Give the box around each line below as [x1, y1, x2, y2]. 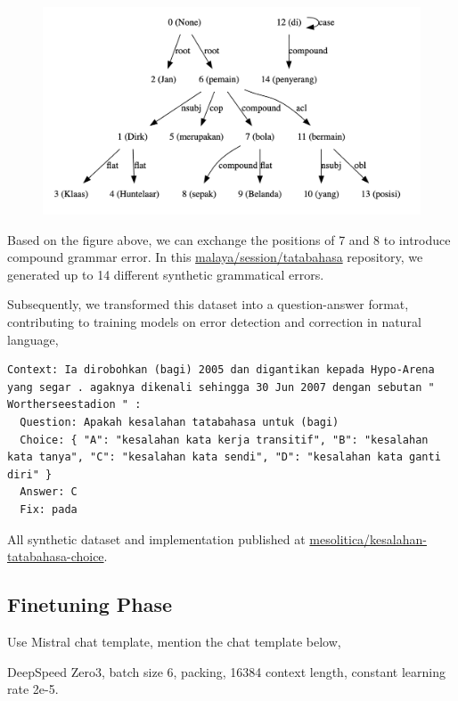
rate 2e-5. [7, 680, 59, 698]
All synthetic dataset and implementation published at [7, 529, 306, 548]
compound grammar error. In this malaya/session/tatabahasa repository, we [7, 248, 423, 266]
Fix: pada [20, 503, 78, 517]
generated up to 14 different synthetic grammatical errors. [7, 265, 324, 283]
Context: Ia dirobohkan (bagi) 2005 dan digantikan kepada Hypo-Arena [7, 363, 435, 377]
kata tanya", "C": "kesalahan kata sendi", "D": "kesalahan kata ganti [7, 451, 441, 464]
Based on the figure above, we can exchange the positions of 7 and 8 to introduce [7, 230, 451, 249]
